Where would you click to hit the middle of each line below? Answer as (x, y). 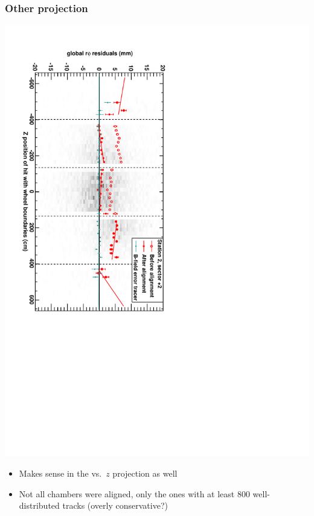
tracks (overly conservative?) (115, 505)
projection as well (145, 473)
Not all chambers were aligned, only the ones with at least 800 (134, 493)
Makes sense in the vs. (60, 473)
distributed (39, 505)
